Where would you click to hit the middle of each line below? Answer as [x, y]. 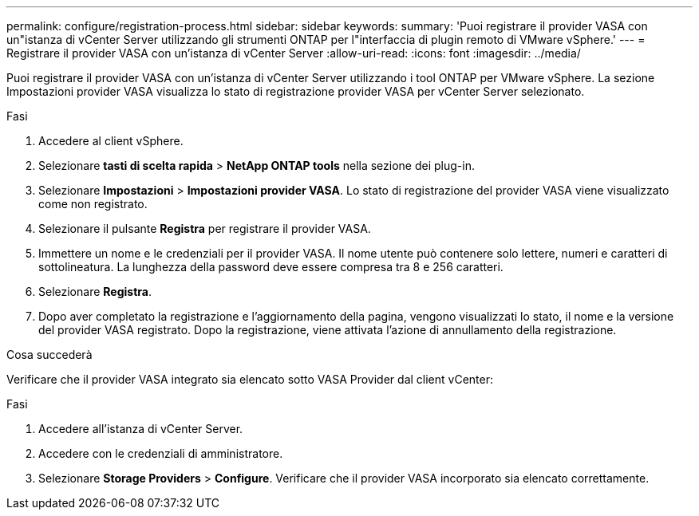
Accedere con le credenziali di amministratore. [161, 453]
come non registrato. [93, 204]
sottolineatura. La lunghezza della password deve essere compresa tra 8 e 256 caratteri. [271, 267]
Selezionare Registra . [95, 291]
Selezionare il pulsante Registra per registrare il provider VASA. [205, 228]
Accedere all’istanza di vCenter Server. [141, 429]
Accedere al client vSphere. [111, 141]
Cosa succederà [49, 355]
